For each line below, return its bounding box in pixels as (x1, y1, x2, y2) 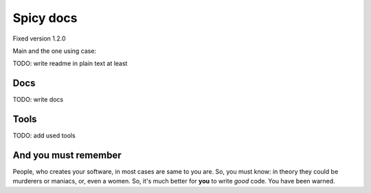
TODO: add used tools (12, 131, 76, 140)
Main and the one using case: (12, 47, 96, 55)
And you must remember (12, 149, 122, 161)
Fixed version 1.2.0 (12, 34, 66, 43)
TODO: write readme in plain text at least (12, 59, 128, 68)
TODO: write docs (12, 95, 64, 104)
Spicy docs (12, 10, 78, 25)
